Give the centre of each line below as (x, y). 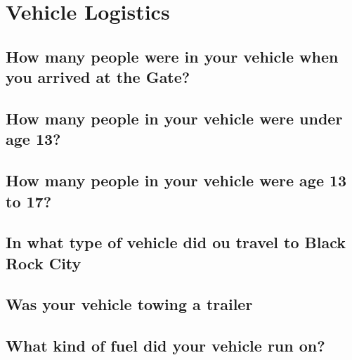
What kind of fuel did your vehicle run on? (165, 346)
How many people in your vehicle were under (174, 118)
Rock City (44, 263)
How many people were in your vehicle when (172, 56)
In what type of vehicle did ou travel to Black (176, 242)
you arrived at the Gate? (98, 77)
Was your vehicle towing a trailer (129, 304)
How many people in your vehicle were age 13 (176, 180)
